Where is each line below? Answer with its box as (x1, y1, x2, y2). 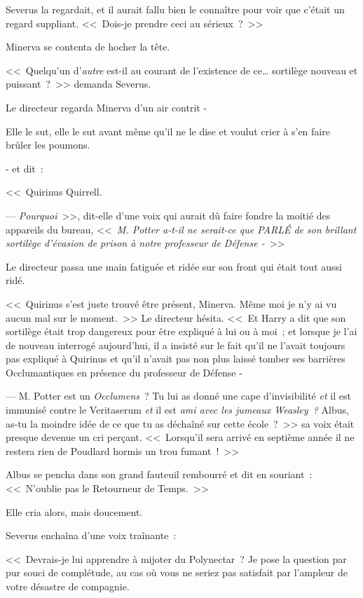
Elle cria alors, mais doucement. (6, 504, 143, 519)
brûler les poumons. (6, 137, 90, 152)
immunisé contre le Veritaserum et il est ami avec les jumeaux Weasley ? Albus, (6, 402, 349, 417)
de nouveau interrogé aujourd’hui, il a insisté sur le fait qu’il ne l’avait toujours (6, 337, 345, 352)
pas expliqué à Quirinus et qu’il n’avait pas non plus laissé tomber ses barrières (6, 351, 345, 366)
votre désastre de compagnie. (6, 579, 130, 593)
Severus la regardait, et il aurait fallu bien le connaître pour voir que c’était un (6, 2, 345, 16)
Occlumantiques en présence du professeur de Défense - (6, 365, 242, 379)
